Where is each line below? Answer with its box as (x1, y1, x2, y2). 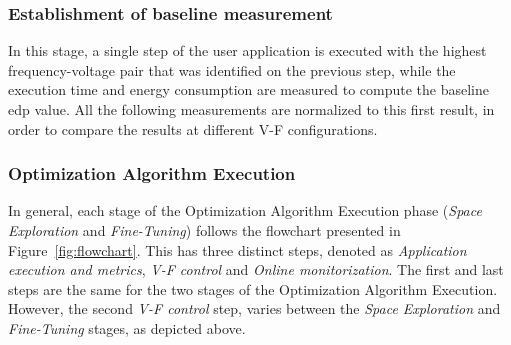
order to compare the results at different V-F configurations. (8, 118, 378, 139)
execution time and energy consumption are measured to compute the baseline (8, 79, 489, 100)
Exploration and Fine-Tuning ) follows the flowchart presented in (8, 220, 401, 240)
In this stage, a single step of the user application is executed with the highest (8, 40, 487, 61)
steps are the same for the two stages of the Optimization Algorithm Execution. (8, 278, 498, 299)
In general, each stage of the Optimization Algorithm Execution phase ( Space (8, 200, 482, 221)
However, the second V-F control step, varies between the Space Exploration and (8, 298, 501, 319)
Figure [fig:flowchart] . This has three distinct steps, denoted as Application (8, 239, 467, 260)
